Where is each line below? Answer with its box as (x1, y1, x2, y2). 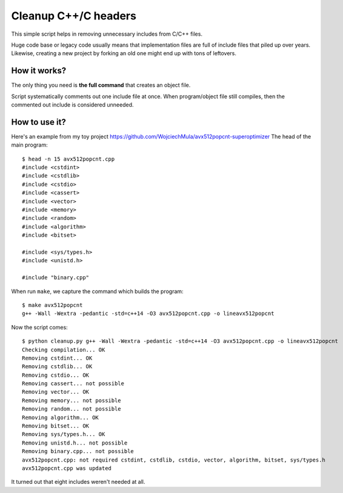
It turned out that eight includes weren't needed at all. (11, 478, 145, 486)
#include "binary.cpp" (22, 274, 90, 281)
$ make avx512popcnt (22, 302, 83, 308)
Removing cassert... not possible (22, 380, 124, 387)
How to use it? (11, 117, 66, 127)
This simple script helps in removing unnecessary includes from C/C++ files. (11, 30, 203, 38)
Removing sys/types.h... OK (22, 431, 105, 438)
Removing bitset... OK (22, 423, 90, 429)
